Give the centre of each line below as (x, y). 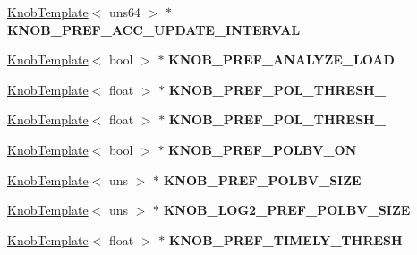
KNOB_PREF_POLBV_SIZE (262, 179)
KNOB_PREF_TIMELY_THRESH (285, 239)
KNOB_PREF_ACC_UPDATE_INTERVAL (154, 29)
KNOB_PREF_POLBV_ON (263, 149)
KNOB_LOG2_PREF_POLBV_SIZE (287, 210)
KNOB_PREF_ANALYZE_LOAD (281, 59)
